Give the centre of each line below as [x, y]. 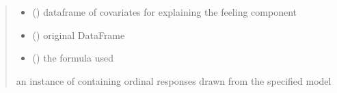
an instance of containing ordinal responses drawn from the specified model [174, 80]
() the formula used [73, 58]
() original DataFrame [79, 35]
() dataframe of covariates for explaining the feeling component [164, 12]
